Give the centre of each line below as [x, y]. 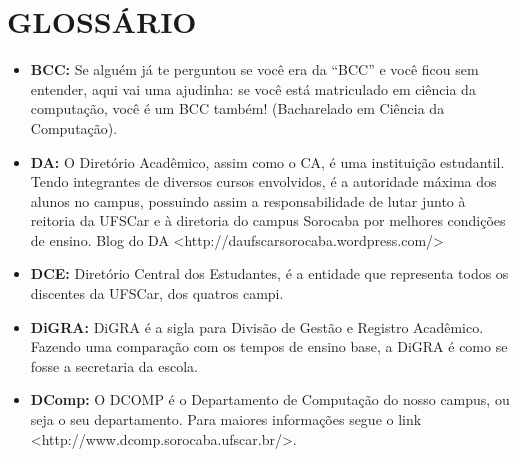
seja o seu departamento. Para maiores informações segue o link [226, 419]
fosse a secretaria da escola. [114, 365]
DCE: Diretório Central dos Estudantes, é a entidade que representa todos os [269, 273]
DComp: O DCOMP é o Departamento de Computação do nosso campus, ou [270, 399]
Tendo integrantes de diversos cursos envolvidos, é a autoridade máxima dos [263, 181]
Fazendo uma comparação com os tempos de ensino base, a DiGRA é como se [269, 346]
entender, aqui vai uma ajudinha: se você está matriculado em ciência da [253, 88]
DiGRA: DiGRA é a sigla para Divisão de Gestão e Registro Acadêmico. [257, 326]
